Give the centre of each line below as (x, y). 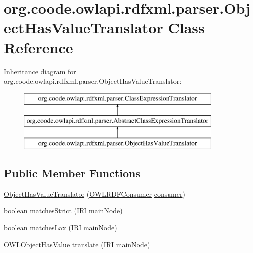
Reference (39, 47)
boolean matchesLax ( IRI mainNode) (61, 227)
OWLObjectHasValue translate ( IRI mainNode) (77, 244)
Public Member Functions (72, 173)
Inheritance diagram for (40, 71)
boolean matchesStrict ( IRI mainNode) (63, 211)
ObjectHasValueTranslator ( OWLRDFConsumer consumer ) (95, 194)
